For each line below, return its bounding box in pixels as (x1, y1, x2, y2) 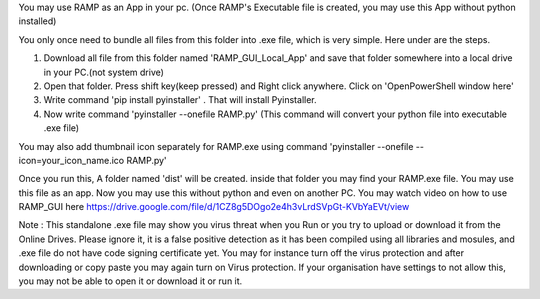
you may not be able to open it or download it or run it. (18, 275, 243, 287)
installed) (18, 15, 57, 27)
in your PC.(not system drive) (43, 66, 165, 78)
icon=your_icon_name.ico (18, 154, 125, 166)
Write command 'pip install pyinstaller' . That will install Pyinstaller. (43, 94, 317, 106)
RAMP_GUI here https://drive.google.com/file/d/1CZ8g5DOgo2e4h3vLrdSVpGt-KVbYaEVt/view (18, 201, 410, 213)
